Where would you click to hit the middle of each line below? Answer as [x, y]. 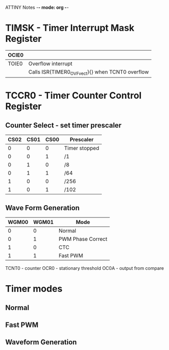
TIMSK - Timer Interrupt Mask [70, 28]
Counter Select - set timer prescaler [63, 125]
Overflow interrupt [50, 63]
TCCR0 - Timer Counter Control [73, 96]
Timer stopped [82, 148]
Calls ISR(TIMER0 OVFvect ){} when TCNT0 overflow [89, 72]
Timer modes [34, 289]
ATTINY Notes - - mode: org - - [37, 7]
